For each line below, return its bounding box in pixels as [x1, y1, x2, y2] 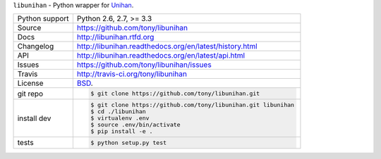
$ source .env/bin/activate [90, 121, 181, 129]
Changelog [17, 42, 54, 51]
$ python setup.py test [90, 139, 167, 146]
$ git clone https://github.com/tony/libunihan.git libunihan [90, 101, 295, 109]
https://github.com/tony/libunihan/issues [76, 60, 212, 70]
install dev [17, 113, 52, 123]
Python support [17, 14, 70, 24]
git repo [17, 89, 44, 98]
